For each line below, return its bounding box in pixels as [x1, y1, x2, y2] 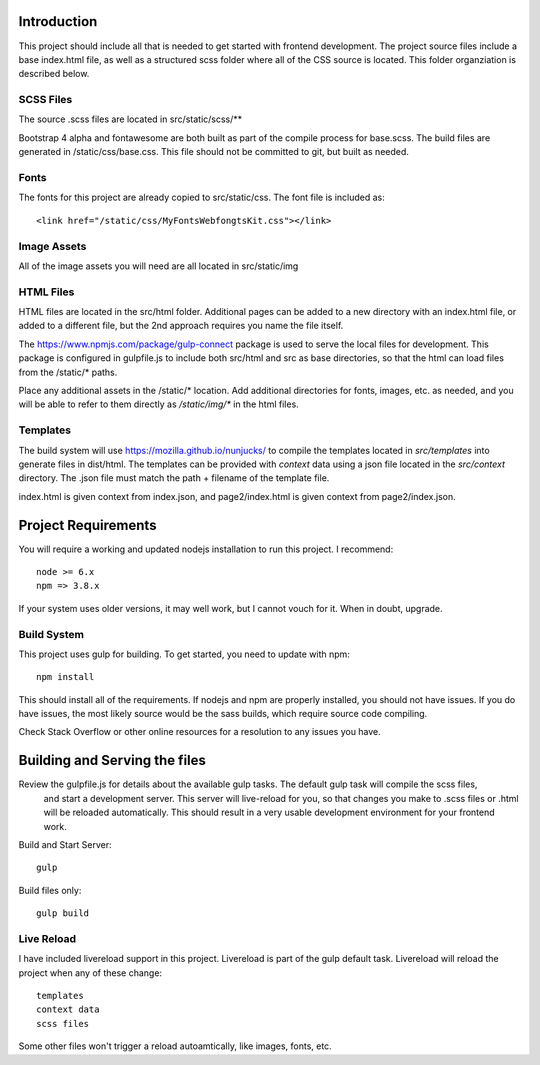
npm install [36, 671, 95, 683]
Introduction [18, 13, 98, 30]
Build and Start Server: [18, 838, 112, 850]
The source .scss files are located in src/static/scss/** [18, 113, 243, 125]
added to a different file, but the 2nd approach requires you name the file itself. [18, 320, 344, 332]
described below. [18, 68, 90, 80]
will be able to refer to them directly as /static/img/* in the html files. [18, 398, 299, 410]
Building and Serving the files [18, 752, 207, 769]
